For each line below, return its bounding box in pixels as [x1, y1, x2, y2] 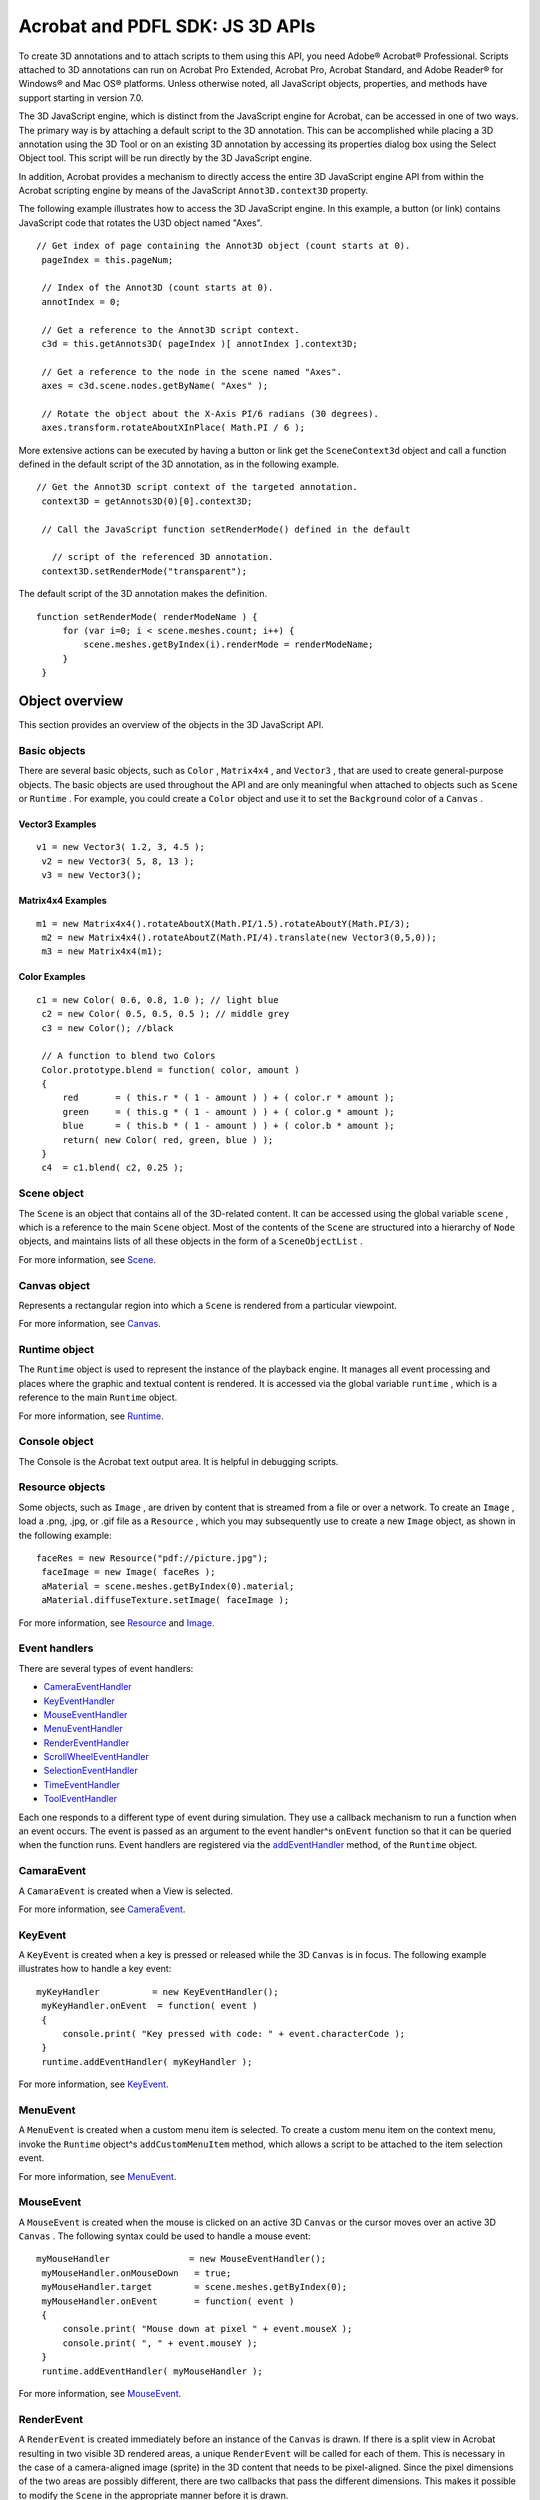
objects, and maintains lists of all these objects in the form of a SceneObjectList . [18, 1235, 364, 1247]
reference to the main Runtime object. [18, 1391, 178, 1404]
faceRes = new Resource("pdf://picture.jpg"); [36, 1553, 269, 1564]
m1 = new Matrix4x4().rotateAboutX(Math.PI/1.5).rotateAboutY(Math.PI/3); [36, 918, 411, 929]
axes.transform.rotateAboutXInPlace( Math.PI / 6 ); [41, 422, 305, 434]
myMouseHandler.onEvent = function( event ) [41, 2295, 295, 2307]
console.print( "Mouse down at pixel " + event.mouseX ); [62, 2323, 353, 2335]
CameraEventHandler [43, 1681, 132, 1693]
